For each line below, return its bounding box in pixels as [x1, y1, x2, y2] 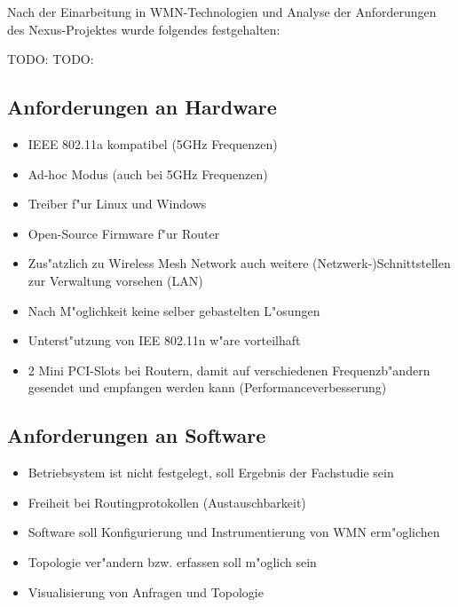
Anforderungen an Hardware [7, 93, 277, 121]
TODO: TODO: [7, 50, 94, 68]
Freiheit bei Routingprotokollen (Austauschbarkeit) [28, 493, 306, 511]
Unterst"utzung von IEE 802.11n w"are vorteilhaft [28, 331, 301, 350]
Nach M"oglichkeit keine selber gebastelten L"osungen [28, 301, 320, 319]
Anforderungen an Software [7, 422, 266, 449]
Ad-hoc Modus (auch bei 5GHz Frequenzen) [28, 164, 268, 183]
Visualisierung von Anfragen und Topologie [28, 582, 264, 601]
